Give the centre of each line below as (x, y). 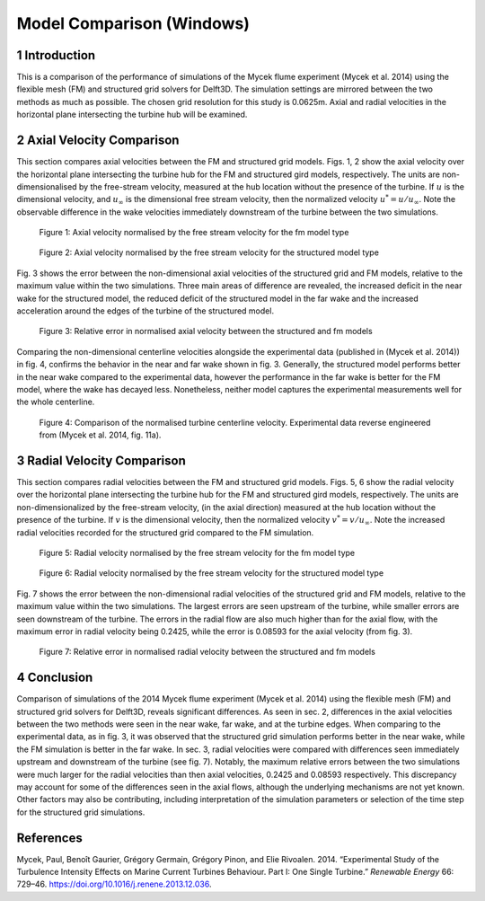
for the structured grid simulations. (81, 812)
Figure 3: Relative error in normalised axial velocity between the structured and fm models (206, 331)
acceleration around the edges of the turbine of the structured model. (145, 311)
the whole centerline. (56, 402)
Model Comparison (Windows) (133, 23)
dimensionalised (47, 186)
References (49, 838)
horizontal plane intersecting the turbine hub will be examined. (132, 115)
